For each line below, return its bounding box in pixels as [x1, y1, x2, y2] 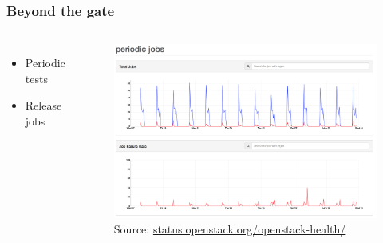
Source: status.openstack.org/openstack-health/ [113, 221, 346, 237]
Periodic [25, 54, 65, 71]
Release [25, 97, 62, 114]
